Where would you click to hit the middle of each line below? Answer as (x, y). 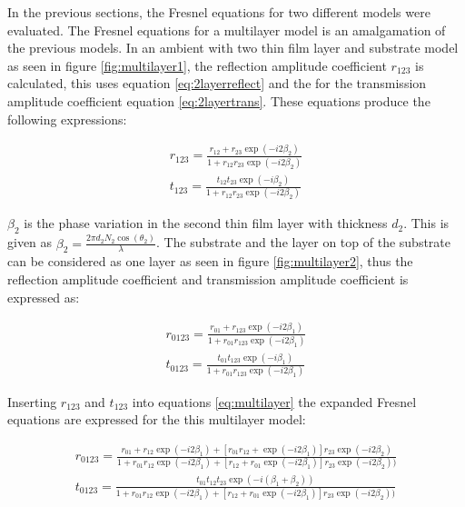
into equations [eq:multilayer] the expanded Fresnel (274, 401)
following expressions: (67, 119)
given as (30, 242)
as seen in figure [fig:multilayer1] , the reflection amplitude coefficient (197, 65)
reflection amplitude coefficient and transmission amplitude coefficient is (208, 279)
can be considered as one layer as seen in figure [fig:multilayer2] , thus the (210, 261)
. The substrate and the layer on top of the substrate (303, 242)
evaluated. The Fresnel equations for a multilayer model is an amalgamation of (227, 30)
